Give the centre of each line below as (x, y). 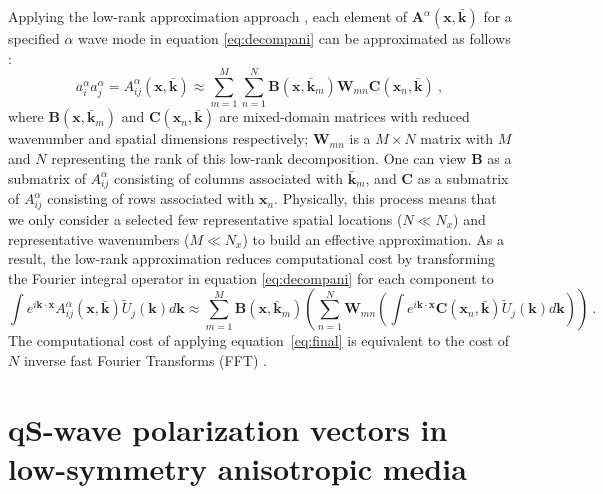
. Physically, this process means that (385, 198)
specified (34, 38)
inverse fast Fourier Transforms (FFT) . (145, 359)
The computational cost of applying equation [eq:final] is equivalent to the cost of (259, 340)
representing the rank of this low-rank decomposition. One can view (259, 157)
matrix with (457, 138)
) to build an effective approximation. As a (373, 238)
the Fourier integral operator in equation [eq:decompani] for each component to (251, 277)
